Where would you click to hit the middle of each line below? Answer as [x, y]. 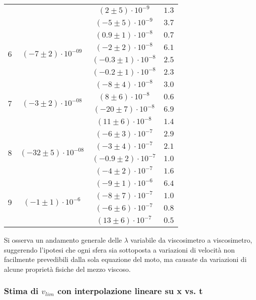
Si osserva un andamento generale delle [63, 240]
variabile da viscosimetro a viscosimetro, [191, 240]
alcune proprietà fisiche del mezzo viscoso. [67, 269]
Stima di [21, 291]
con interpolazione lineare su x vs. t [130, 291]
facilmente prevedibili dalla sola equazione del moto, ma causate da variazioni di [125, 259]
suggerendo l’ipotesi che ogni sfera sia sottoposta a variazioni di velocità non [120, 249]
